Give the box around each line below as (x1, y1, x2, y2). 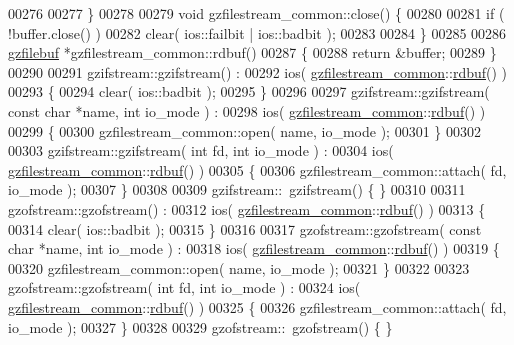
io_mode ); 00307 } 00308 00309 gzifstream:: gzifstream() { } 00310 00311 (8, 179, 466, 200)
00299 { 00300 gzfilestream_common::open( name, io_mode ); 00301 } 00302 (8, 120, 481, 141)
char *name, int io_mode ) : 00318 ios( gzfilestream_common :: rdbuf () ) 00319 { (8, 238, 500, 259)
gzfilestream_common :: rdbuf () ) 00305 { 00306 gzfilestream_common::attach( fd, (8, 159, 507, 180)
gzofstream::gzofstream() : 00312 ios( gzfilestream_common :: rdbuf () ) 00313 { (8, 198, 486, 219)
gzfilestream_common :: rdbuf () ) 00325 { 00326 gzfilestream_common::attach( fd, (8, 296, 507, 317)
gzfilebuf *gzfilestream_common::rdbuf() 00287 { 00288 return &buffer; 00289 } (8, 42, 497, 63)
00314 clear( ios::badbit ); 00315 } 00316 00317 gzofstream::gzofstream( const (8, 218, 482, 239)
